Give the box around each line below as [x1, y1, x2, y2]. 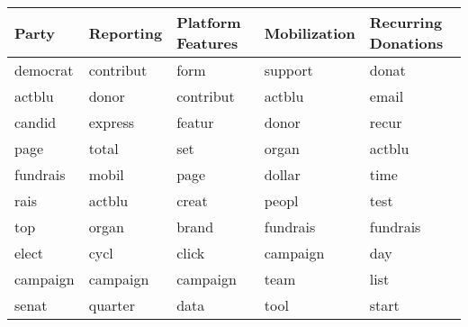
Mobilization [264, 22, 355, 43]
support [264, 59, 313, 80]
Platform [176, 12, 241, 32]
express [88, 112, 135, 132]
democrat [14, 59, 74, 80]
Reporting [88, 22, 163, 43]
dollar [264, 164, 301, 185]
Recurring [369, 12, 443, 32]
